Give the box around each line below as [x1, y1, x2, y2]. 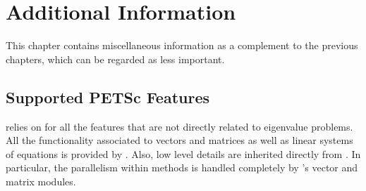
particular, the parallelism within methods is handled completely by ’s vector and [6, 160, 358, 175]
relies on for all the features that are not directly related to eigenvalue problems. [6, 119, 353, 133]
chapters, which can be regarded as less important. [6, 51, 225, 66]
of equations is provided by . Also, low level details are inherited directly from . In [6, 146, 361, 161]
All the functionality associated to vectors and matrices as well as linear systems [6, 133, 353, 147]
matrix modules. [6, 173, 76, 188]
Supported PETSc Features [6, 86, 210, 107]
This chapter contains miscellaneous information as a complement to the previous [6, 38, 358, 53]
